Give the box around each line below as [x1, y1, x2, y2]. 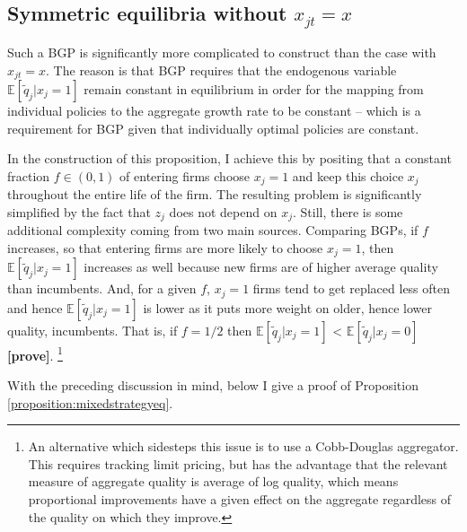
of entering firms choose [119, 166, 251, 185]
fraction [7, 166, 50, 185]
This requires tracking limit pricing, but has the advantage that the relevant [28, 454, 448, 473]
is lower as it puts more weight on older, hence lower [143, 298, 433, 317]
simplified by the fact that [7, 202, 151, 221]
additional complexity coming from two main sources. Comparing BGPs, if [7, 221, 419, 240]
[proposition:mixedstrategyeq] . [7, 393, 173, 412]
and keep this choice [292, 166, 404, 185]
